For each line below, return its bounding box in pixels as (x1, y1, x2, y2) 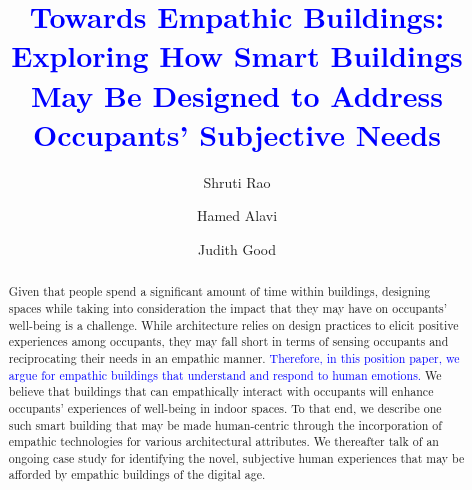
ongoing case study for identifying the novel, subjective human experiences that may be (8, 449, 465, 466)
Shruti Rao (203, 171, 271, 192)
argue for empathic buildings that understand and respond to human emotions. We (8, 366, 442, 383)
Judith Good (197, 238, 277, 259)
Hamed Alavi (196, 205, 278, 226)
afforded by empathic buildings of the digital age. (8, 466, 266, 483)
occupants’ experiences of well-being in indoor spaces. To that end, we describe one (8, 399, 442, 416)
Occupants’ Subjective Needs (33, 113, 441, 154)
